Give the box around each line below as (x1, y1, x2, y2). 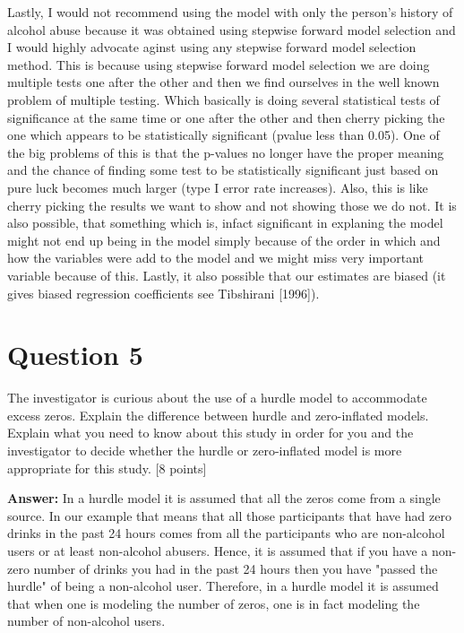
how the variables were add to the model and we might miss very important (7, 248, 425, 267)
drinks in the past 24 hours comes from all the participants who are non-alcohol (7, 524, 445, 542)
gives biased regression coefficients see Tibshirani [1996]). (7, 283, 320, 302)
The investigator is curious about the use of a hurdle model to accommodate (7, 388, 427, 407)
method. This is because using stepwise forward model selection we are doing (7, 55, 430, 74)
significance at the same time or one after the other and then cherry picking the (7, 108, 445, 126)
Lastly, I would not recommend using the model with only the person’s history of (7, 3, 453, 21)
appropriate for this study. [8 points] (7, 458, 207, 477)
